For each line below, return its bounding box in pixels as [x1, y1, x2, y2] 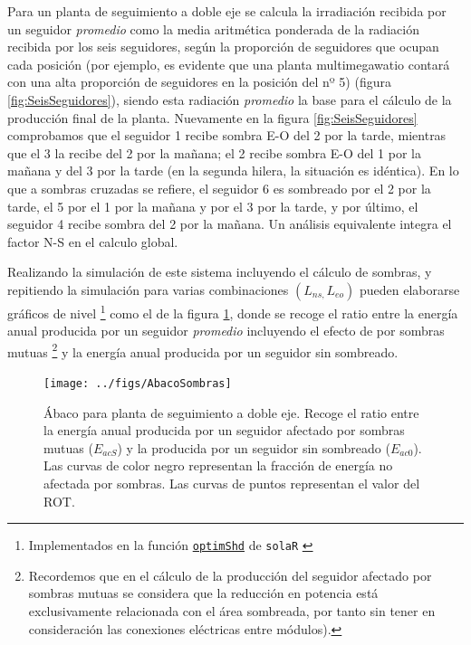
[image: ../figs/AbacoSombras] [43, 377, 232, 390]
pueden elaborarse [359, 280, 460, 299]
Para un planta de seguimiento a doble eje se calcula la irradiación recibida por [7, 2, 447, 20]
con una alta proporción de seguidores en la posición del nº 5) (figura [7, 72, 391, 91]
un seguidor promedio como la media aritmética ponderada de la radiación [7, 19, 419, 38]
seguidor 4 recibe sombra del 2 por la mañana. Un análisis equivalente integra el [7, 214, 452, 233]
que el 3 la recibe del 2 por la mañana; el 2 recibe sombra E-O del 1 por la [7, 143, 421, 162]
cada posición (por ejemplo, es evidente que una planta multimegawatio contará [7, 54, 450, 73]
